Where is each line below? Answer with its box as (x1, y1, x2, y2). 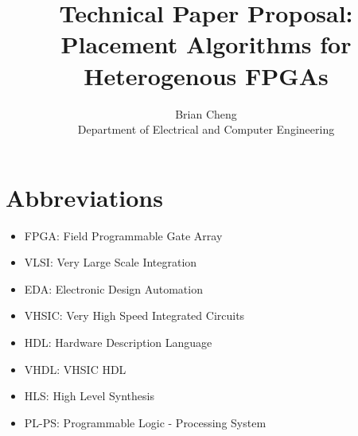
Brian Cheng (175, 105, 237, 122)
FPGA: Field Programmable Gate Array (24, 227, 223, 243)
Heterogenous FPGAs (84, 59, 329, 91)
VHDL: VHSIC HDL (24, 360, 126, 377)
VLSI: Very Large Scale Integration (24, 254, 197, 271)
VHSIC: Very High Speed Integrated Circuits (24, 307, 245, 324)
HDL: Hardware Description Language (24, 334, 212, 350)
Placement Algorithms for (60, 28, 352, 60)
